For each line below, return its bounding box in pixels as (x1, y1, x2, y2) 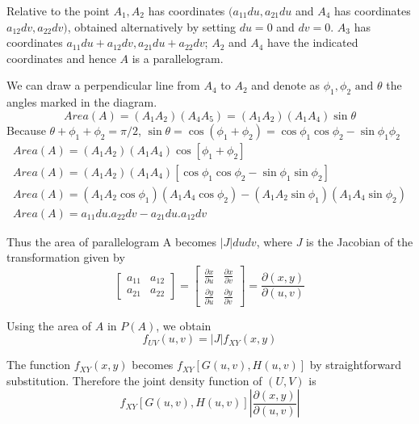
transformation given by (6, 249, 125, 266)
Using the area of (6, 317, 92, 334)
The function (6, 356, 70, 373)
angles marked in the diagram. (6, 94, 157, 111)
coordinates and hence (6, 49, 116, 66)
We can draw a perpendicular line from (6, 77, 200, 94)
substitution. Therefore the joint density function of (6, 372, 262, 388)
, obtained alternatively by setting (67, 18, 237, 35)
